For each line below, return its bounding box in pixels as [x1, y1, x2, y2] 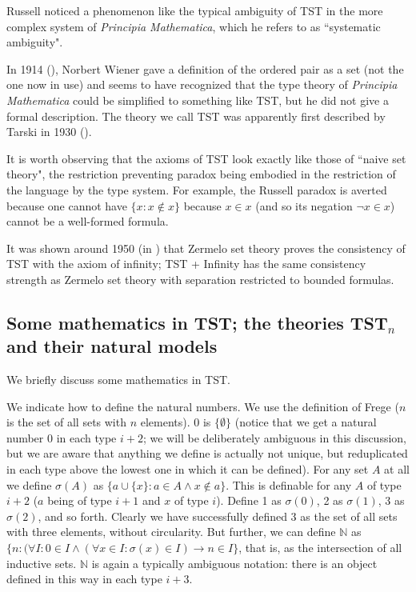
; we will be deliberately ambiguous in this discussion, [142, 429, 406, 446]
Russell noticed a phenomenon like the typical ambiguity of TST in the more [6, 2, 383, 18]
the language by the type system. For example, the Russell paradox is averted [6, 181, 387, 198]
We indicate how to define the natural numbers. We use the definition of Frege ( [6, 398, 399, 414]
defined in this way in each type [6, 570, 162, 587]
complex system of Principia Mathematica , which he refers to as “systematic [6, 18, 381, 34]
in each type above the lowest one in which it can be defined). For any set [6, 461, 369, 478]
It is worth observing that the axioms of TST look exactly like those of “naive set [6, 150, 406, 166]
